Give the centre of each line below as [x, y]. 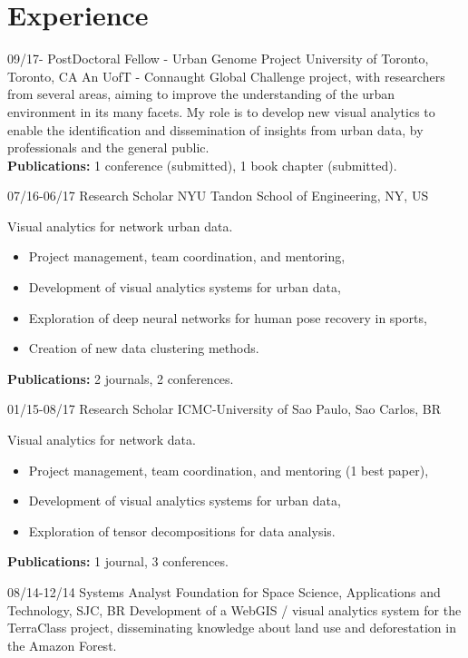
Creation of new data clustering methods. [144, 348]
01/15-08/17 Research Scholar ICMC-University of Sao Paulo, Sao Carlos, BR [224, 409]
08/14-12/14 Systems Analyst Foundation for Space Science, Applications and [224, 592]
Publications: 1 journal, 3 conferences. [118, 561]
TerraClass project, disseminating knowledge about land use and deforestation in [232, 628]
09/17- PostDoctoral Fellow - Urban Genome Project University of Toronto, [218, 59]
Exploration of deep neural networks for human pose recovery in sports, [228, 317]
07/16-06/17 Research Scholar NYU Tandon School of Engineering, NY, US [218, 196]
